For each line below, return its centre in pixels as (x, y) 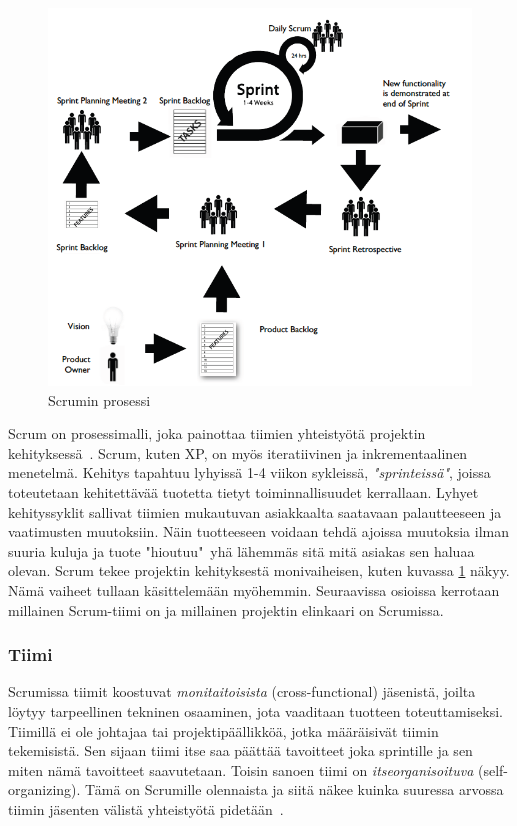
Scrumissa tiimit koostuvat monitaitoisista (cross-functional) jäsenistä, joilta (242, 691)
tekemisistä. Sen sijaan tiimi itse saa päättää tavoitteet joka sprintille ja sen (240, 750)
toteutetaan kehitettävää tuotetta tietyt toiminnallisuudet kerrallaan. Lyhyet (243, 492)
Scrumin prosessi (99, 399)
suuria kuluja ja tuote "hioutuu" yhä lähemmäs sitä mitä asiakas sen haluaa (241, 550)
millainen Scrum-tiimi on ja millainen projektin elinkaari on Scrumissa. (226, 609)
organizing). (44, 789)
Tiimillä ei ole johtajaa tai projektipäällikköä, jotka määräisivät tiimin (223, 730)
